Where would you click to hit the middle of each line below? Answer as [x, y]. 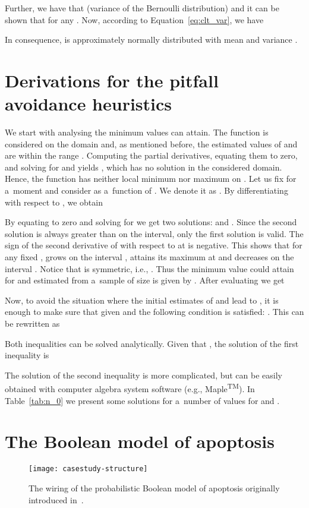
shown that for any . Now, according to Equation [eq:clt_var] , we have [134, 19]
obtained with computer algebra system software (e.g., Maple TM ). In [130, 388]
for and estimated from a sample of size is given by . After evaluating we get [145, 280]
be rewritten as [32, 323]
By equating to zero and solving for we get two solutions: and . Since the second [151, 222]
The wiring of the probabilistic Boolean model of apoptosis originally [154, 488]
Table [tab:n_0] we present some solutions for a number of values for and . [142, 400]
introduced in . [56, 499]
